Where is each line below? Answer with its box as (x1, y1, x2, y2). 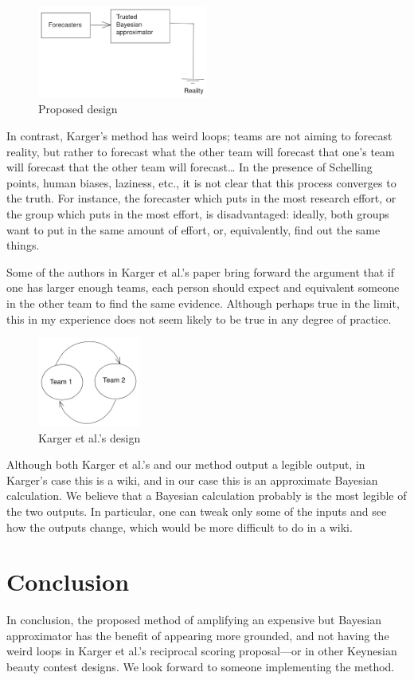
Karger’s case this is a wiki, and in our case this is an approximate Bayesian (6, 471, 378, 488)
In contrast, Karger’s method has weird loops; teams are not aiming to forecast (6, 127, 393, 143)
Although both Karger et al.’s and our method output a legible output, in (6, 456, 365, 473)
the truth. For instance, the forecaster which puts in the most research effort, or (6, 190, 396, 206)
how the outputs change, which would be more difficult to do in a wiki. (6, 518, 353, 535)
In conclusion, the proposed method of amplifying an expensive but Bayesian (6, 611, 382, 628)
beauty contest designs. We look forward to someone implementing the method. (6, 658, 395, 675)
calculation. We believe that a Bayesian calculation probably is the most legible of (6, 487, 407, 504)
